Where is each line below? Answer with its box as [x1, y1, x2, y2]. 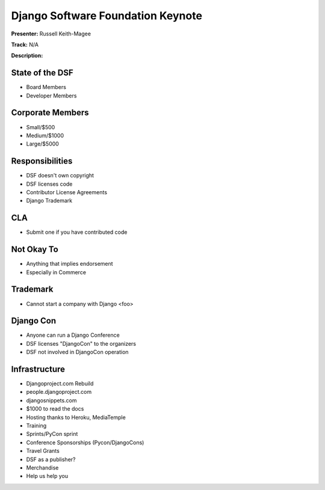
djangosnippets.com [26, 397, 77, 404]
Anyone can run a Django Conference [26, 331, 120, 339]
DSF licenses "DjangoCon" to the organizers [26, 340, 137, 347]
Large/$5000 [26, 140, 60, 147]
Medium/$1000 [26, 132, 64, 139]
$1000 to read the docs [26, 405, 84, 412]
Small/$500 [26, 123, 55, 130]
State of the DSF [11, 68, 73, 78]
